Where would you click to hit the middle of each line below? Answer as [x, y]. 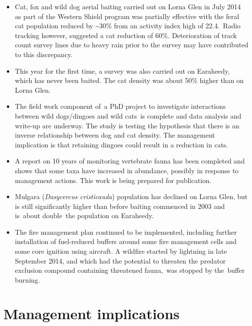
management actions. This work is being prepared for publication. [113, 180]
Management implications [92, 313]
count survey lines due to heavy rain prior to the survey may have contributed [132, 45]
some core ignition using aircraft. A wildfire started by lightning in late [121, 251]
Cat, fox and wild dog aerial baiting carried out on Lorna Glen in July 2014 [128, 6]
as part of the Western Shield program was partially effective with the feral [127, 16]
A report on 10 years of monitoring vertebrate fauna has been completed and [130, 161]
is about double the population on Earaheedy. [84, 215]
